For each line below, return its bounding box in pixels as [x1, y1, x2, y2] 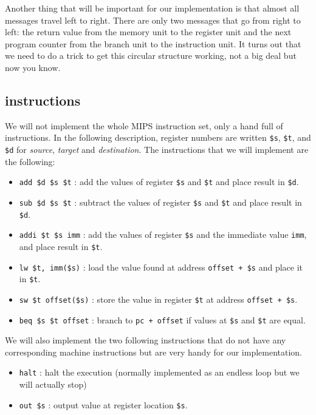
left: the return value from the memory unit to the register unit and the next [5, 25, 292, 38]
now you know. [5, 61, 61, 73]
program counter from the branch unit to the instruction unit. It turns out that [5, 37, 301, 50]
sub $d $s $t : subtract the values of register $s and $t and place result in [19, 195, 302, 208]
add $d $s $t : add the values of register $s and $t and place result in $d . [19, 175, 299, 188]
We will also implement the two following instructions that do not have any [5, 334, 286, 346]
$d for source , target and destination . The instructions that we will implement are [5, 143, 309, 156]
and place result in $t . [19, 240, 103, 252]
